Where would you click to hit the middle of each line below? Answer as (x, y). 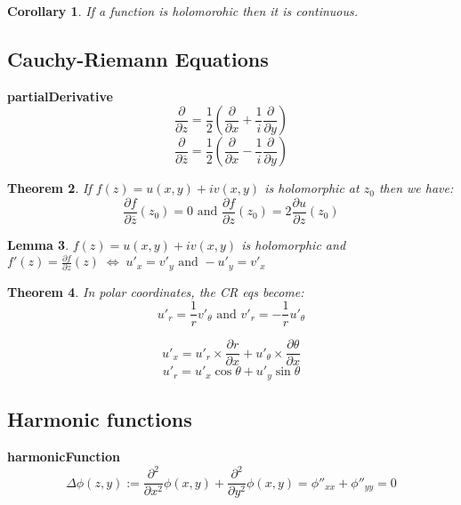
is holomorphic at (312, 188)
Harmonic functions (100, 419)
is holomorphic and (294, 245)
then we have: (416, 188)
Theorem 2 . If (49, 188)
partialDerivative (60, 96)
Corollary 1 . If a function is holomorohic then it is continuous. (183, 11)
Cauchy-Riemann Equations (138, 58)
